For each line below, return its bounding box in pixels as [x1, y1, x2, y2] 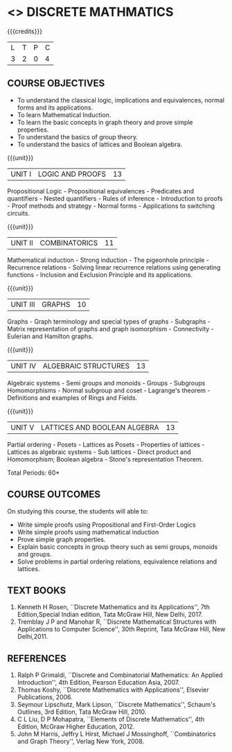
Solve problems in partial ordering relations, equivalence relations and [17, 557, 217, 566]
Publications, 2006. [17, 693, 73, 701]
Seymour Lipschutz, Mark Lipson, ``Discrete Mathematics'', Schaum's [17, 701, 216, 709]
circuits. [7, 209, 30, 217]
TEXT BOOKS [7, 584, 66, 596]
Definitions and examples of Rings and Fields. [7, 393, 138, 402]
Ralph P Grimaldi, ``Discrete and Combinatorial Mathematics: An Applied [17, 671, 223, 679]
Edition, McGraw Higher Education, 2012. [17, 722, 135, 731]
